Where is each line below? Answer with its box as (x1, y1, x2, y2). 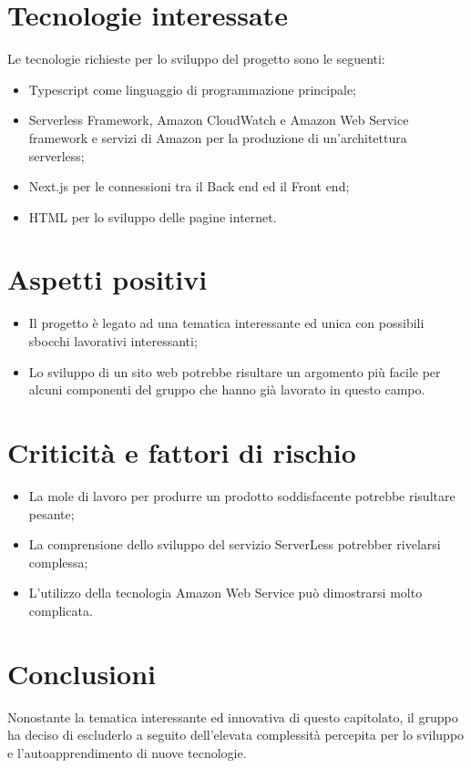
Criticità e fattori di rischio (7, 433, 356, 470)
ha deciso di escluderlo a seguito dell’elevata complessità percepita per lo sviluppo (7, 725, 465, 744)
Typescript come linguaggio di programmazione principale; (28, 79, 356, 98)
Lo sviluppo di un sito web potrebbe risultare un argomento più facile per (28, 362, 441, 381)
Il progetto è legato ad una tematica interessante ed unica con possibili (28, 313, 425, 333)
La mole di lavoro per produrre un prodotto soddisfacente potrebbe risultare (28, 486, 456, 505)
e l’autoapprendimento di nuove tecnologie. (7, 742, 247, 762)
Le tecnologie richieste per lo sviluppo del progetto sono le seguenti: (7, 49, 385, 68)
